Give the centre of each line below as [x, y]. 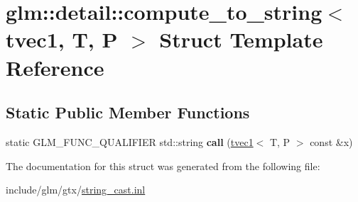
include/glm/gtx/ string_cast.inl [76, 190]
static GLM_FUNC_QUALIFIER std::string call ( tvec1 [130, 141]
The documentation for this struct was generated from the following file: [163, 165]
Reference [55, 67]
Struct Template [241, 39]
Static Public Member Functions [128, 112]
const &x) [331, 141]
